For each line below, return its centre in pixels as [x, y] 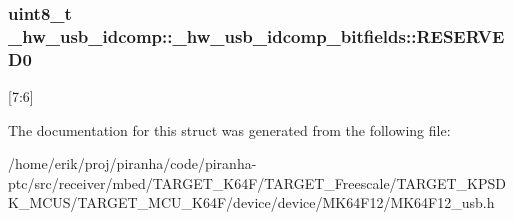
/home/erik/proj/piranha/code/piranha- [132, 163]
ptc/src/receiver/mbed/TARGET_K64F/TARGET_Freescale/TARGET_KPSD [257, 182]
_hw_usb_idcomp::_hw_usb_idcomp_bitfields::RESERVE [256, 35]
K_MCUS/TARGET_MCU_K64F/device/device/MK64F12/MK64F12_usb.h [251, 202]
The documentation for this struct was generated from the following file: [229, 129]
